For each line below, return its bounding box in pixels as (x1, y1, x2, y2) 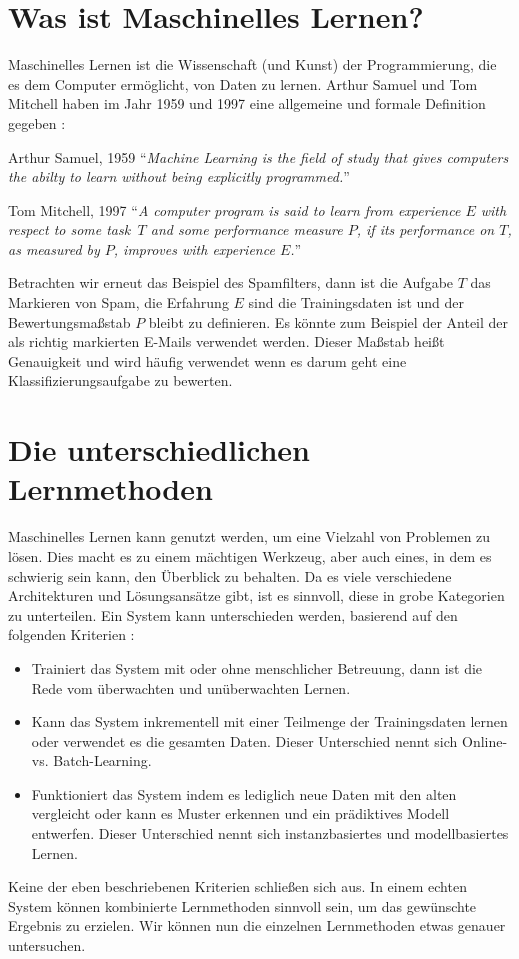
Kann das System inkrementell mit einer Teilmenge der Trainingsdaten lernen (31, 711, 508, 732)
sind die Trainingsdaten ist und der (248, 292, 464, 313)
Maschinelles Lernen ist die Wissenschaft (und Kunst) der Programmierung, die (8, 54, 497, 75)
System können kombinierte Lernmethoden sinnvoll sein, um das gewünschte (8, 895, 477, 916)
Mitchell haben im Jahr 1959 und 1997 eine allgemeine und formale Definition (8, 93, 486, 114)
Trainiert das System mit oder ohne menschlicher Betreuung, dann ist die (31, 657, 483, 678)
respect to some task (8, 219, 131, 240)
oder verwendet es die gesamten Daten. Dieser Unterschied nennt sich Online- (31, 730, 508, 751)
